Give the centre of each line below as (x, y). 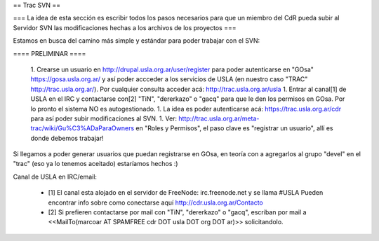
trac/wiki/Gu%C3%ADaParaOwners (82, 128)
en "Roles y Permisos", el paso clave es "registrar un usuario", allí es (234, 128)
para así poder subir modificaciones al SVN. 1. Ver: (104, 118)
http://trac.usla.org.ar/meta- (219, 118)
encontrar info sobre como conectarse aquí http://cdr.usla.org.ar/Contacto (155, 202)
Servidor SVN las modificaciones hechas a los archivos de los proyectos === (125, 27)
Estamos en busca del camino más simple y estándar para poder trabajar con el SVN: (137, 41)
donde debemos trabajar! (67, 138)
